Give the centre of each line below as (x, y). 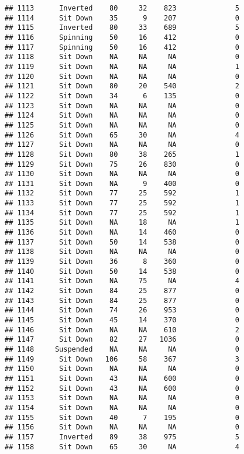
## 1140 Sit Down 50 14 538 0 (122, 271)
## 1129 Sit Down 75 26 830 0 (122, 164)
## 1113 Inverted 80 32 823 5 (122, 8)
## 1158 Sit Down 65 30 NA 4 (122, 447)
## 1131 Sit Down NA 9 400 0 (122, 183)
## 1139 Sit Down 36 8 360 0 (122, 262)
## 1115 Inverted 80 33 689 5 (122, 28)
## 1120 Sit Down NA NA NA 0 (122, 76)
